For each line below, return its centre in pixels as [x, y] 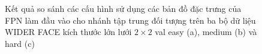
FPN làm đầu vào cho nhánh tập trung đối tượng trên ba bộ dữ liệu [130, 20]
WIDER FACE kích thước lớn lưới [68, 32]
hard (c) [20, 43]
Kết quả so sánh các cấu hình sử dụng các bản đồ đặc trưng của [123, 8]
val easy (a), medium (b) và [206, 32]
